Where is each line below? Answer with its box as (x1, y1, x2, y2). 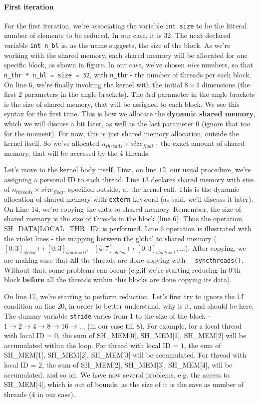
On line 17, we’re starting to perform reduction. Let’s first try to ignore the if (4, 291, 244, 301)
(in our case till (87, 320, 134, 331)
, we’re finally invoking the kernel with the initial (32, 79, 183, 89)
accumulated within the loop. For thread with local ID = (4, 340, 179, 350)
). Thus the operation (176, 213, 242, 224)
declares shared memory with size (151, 174, 254, 184)
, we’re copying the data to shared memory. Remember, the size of (38, 203, 242, 214)
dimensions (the (202, 79, 250, 89)
